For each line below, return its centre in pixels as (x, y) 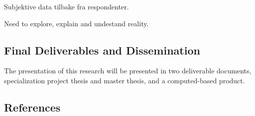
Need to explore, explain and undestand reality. (76, 23)
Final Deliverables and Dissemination (102, 50)
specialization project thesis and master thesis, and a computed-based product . (125, 80)
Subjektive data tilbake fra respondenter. (66, 6)
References (32, 107)
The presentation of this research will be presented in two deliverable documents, (128, 71)
